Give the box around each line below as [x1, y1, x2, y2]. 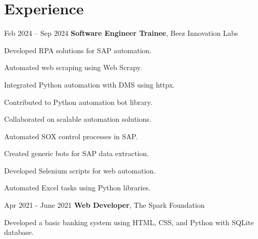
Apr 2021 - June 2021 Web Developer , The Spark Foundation [4, 200, 205, 210]
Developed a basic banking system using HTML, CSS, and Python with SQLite [4, 216, 254, 227]
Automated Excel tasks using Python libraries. [4, 182, 150, 193]
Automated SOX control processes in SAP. [4, 131, 138, 141]
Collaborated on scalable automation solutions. [4, 114, 152, 124]
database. [4, 227, 34, 237]
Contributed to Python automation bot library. [4, 96, 153, 107]
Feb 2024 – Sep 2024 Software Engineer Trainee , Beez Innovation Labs [4, 28, 238, 38]
